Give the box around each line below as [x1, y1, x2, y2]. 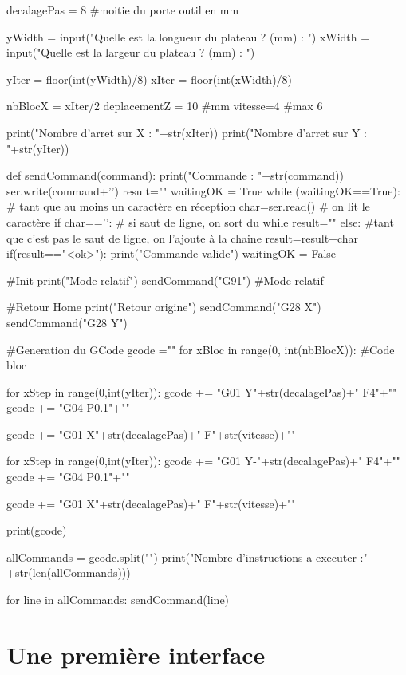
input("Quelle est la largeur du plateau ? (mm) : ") [6, 44, 255, 61]
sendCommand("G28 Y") [6, 314, 128, 330]
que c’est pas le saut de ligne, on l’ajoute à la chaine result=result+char [6, 229, 359, 246]
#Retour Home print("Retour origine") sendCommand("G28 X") [6, 298, 321, 315]
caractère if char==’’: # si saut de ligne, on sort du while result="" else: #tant [6, 213, 394, 230]
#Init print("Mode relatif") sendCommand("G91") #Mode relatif [6, 271, 324, 288]
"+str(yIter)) [6, 140, 69, 156]
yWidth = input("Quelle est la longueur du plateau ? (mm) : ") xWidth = [6, 28, 370, 45]
